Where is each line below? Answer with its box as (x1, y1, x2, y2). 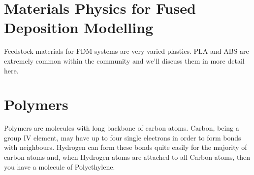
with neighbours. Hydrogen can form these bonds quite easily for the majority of (4, 142, 247, 152)
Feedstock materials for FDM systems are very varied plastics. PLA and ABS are (4, 46, 249, 56)
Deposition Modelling (4, 17, 154, 37)
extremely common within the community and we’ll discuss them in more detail (4, 55, 245, 66)
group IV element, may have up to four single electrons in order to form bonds (4, 132, 241, 142)
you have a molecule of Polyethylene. (4, 161, 115, 172)
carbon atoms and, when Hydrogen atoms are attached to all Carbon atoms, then (4, 152, 251, 162)
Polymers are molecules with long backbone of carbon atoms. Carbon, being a (4, 123, 239, 133)
